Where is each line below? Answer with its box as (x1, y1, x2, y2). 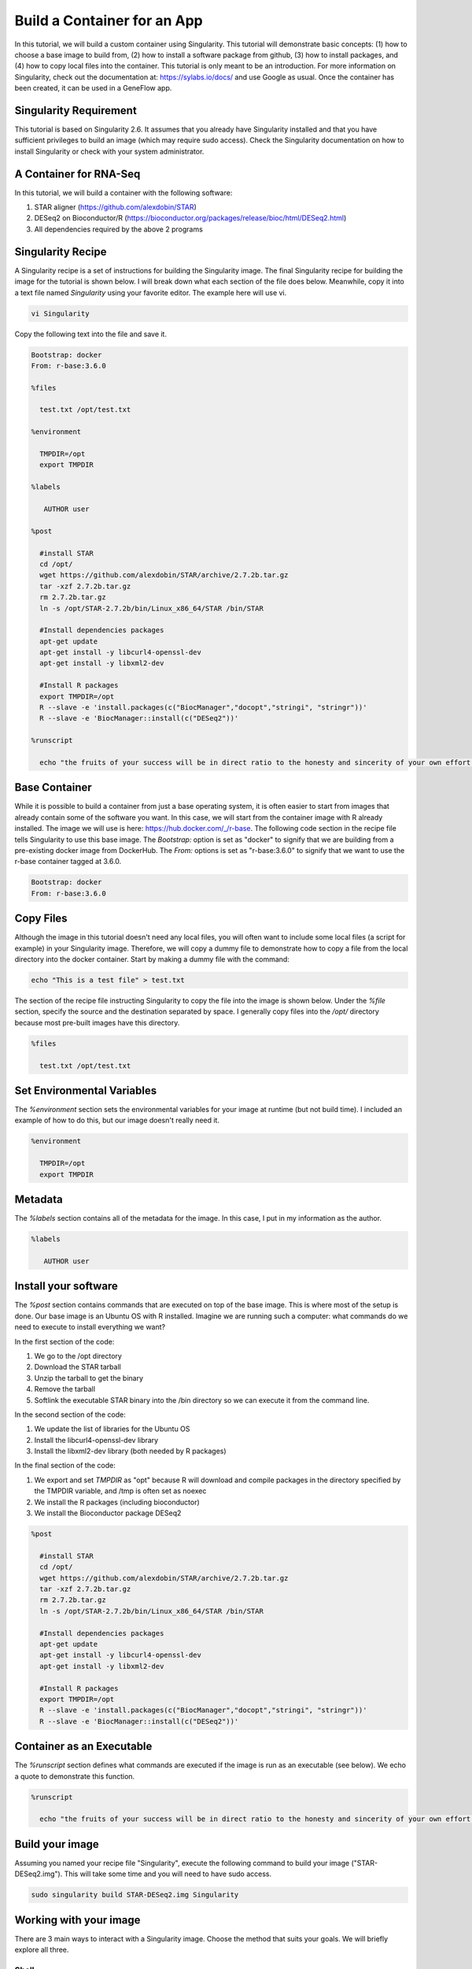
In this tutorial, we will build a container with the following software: (14, 187, 233, 197)
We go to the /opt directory (34, 1351, 122, 1360)
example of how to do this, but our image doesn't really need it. (14, 1115, 220, 1125)
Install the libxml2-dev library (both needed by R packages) (34, 1446, 227, 1456)
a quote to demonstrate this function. (14, 1771, 135, 1781)
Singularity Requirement (14, 103, 137, 117)
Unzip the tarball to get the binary (34, 1373, 144, 1382)
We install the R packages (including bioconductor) (34, 1497, 200, 1507)
